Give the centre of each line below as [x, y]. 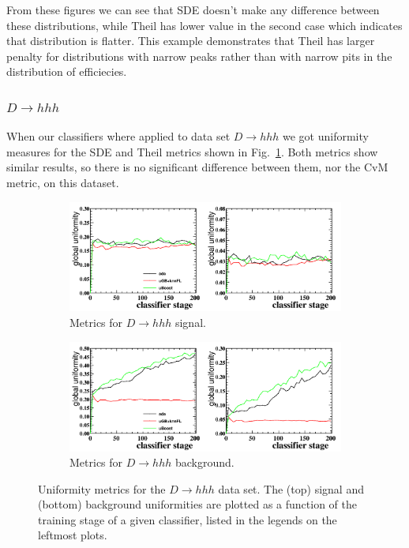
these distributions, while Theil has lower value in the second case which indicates [204, 25]
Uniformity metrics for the [102, 488]
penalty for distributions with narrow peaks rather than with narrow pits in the [199, 56]
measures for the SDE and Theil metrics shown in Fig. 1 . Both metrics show [192, 151]
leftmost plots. [73, 535]
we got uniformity [326, 136]
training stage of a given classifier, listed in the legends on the [188, 519]
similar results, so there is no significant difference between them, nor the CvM [197, 167]
